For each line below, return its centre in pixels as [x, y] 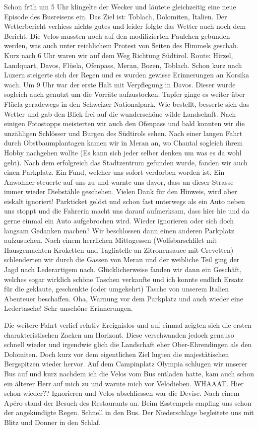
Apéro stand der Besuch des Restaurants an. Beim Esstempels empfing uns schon [128, 402]
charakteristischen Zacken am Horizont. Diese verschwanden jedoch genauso [119, 334]
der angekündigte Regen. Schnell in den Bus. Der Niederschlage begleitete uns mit [129, 412]
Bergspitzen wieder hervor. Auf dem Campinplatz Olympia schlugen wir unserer [126, 364]
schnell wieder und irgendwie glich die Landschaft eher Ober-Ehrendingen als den [128, 344]
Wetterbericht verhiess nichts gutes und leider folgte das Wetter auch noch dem [125, 26]
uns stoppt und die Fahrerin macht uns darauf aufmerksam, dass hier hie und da [127, 211]
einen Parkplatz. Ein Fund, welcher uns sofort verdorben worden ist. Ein [114, 172]
